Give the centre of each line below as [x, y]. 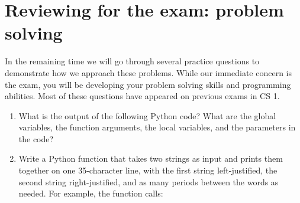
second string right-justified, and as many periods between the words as [149, 181]
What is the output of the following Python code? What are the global [147, 115]
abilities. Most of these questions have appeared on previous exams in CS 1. [142, 96]
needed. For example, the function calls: [91, 193]
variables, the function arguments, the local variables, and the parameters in [157, 127]
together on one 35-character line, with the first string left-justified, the [148, 170]
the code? [36, 138]
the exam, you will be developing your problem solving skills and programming [148, 84]
